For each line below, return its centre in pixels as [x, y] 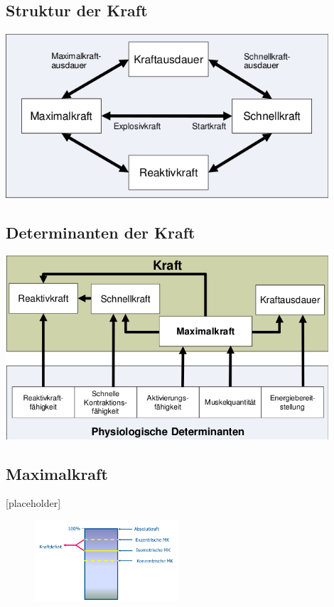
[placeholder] [33, 503]
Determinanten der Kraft [101, 233]
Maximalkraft [57, 473]
